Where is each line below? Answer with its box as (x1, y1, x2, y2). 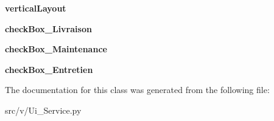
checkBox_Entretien (5, 63, 93, 75)
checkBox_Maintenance (5, 43, 107, 55)
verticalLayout (5, 2, 66, 14)
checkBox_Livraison (5, 22, 92, 35)
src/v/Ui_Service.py (5, 103, 82, 116)
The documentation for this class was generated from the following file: (5, 83, 270, 96)
